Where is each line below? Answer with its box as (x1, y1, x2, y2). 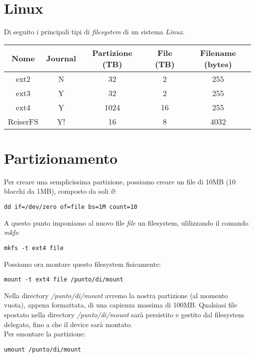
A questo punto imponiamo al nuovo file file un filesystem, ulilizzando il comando (4, 217, 249, 228)
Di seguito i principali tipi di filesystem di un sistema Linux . (4, 26, 185, 37)
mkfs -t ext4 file (4, 244, 64, 252)
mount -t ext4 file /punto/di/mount (4, 276, 124, 283)
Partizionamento (4, 148, 118, 168)
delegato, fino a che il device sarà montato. (4, 319, 132, 329)
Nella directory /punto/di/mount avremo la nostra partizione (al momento (4, 290, 228, 300)
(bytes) (204, 58, 232, 70)
